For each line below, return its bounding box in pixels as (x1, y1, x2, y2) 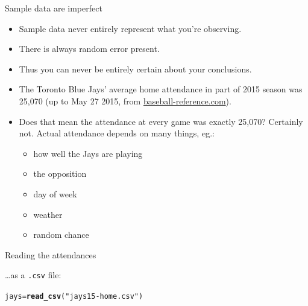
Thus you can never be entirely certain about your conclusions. (19, 62, 252, 75)
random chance (33, 228, 89, 241)
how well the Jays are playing (33, 147, 143, 159)
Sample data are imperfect (5, 2, 102, 14)
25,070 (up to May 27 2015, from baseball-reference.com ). (19, 94, 231, 107)
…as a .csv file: (5, 269, 61, 281)
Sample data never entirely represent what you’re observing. (19, 22, 242, 34)
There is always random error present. (19, 42, 160, 55)
